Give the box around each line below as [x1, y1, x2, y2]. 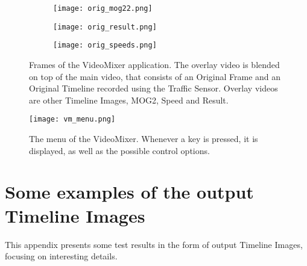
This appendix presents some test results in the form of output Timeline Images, [5, 238, 303, 250]
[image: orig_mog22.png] [53, 4, 153, 13]
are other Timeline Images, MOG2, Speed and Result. [29, 93, 229, 106]
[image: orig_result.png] [53, 22, 157, 31]
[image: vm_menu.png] [29, 115, 116, 124]
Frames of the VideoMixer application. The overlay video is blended [29, 58, 280, 70]
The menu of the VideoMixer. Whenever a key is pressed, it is [29, 132, 258, 144]
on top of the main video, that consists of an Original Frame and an [29, 70, 281, 82]
